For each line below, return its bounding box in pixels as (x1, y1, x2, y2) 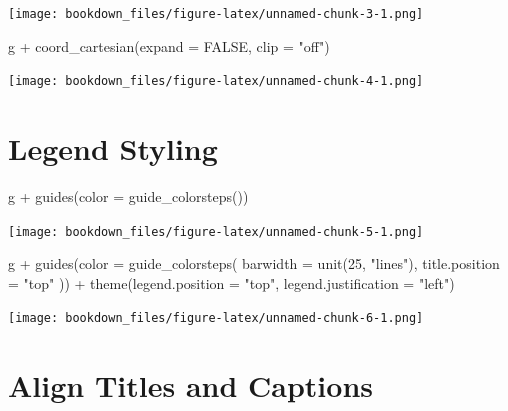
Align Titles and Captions (8, 365, 374, 406)
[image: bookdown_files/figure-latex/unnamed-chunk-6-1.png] (8, 311, 424, 326)
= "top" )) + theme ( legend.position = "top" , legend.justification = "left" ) (8, 272, 455, 293)
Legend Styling (8, 128, 218, 169)
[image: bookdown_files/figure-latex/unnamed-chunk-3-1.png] (8, 7, 424, 21)
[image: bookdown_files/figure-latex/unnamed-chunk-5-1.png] (8, 224, 424, 239)
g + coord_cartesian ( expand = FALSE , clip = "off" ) (8, 35, 330, 56)
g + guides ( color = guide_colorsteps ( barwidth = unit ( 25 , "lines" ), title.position (8, 253, 500, 274)
